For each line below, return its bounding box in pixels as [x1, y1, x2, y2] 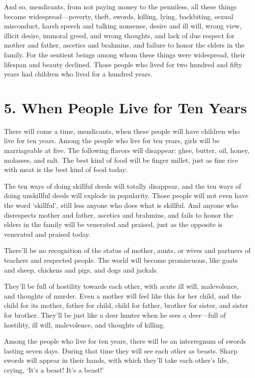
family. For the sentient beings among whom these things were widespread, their [4, 49, 245, 59]
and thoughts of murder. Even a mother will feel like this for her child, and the [4, 290, 241, 301]
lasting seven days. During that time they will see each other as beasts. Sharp [4, 345, 238, 355]
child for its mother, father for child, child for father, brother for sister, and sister [4, 300, 249, 310]
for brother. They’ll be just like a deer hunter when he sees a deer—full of [4, 309, 226, 320]
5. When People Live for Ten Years [4, 97, 247, 117]
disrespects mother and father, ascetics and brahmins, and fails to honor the [4, 209, 233, 220]
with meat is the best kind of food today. [4, 164, 127, 175]
